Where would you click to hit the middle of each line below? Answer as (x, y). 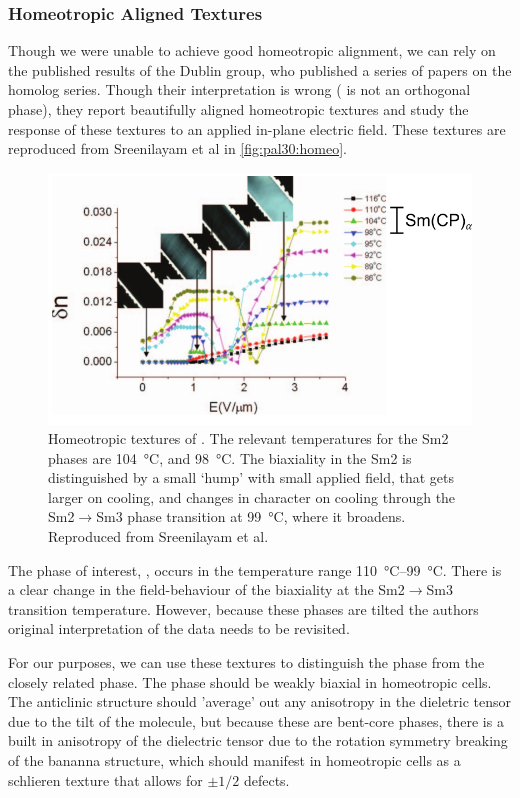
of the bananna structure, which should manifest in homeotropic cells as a (234, 760)
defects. (266, 779)
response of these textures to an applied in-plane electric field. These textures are (257, 128)
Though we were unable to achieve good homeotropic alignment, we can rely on (252, 50)
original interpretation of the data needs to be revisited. (179, 628)
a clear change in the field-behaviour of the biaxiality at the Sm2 (206, 589)
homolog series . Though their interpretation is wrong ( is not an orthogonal (239, 89)
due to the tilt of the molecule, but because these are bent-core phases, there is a (256, 720)
